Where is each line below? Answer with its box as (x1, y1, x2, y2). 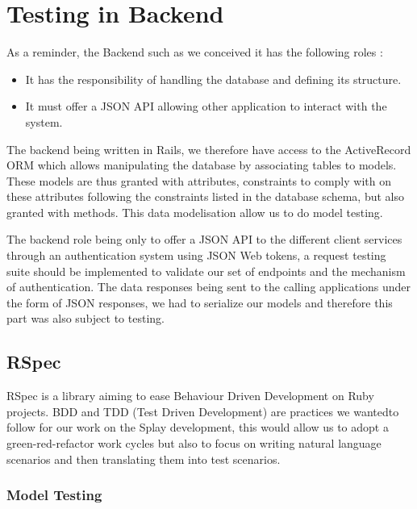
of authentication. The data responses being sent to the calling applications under (6, 278, 411, 295)
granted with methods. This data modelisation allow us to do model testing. (6, 203, 383, 220)
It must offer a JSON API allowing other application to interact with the (25, 98, 387, 115)
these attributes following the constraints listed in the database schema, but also (6, 188, 405, 205)
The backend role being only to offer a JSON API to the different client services (6, 231, 402, 248)
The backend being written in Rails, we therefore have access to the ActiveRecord (6, 140, 411, 157)
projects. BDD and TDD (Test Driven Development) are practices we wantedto (6, 403, 399, 419)
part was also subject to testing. (6, 310, 165, 327)
